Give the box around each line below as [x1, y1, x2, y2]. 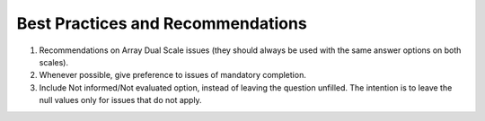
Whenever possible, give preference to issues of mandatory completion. [39, 70, 307, 81]
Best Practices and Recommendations [16, 13, 307, 33]
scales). [39, 56, 69, 67]
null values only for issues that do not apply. [39, 95, 202, 106]
